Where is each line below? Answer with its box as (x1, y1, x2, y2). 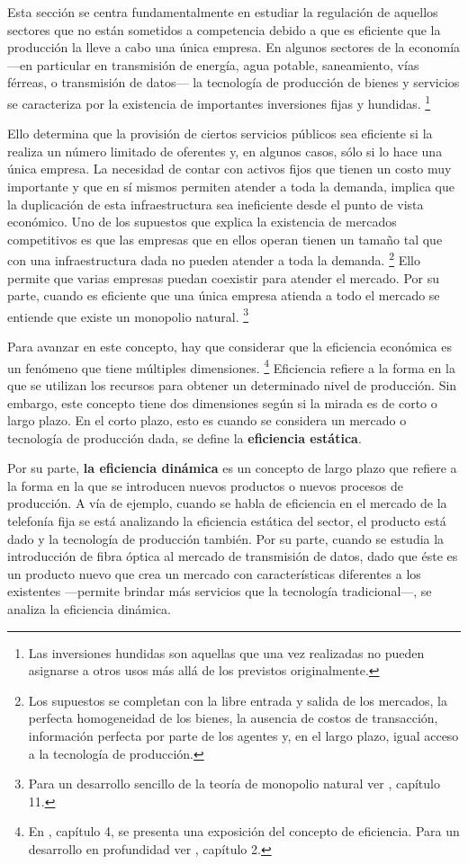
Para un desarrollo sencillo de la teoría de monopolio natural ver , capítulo (28, 774, 440, 793)
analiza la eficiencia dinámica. (7, 600, 171, 619)
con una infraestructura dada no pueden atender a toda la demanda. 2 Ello (7, 248, 420, 270)
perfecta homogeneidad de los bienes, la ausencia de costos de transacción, (28, 708, 438, 727)
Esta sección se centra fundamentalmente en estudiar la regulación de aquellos (7, 3, 438, 21)
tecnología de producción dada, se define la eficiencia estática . (7, 428, 362, 447)
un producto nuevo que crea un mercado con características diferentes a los (7, 564, 421, 583)
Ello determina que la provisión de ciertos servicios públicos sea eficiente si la (7, 124, 433, 143)
